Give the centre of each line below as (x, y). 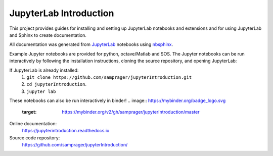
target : (29, 112)
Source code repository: (35, 138)
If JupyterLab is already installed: (44, 70)
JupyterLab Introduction (62, 13)
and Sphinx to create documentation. (48, 35)
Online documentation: (33, 123)
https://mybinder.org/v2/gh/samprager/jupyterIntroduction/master (131, 112)
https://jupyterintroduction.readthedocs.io (66, 131)
